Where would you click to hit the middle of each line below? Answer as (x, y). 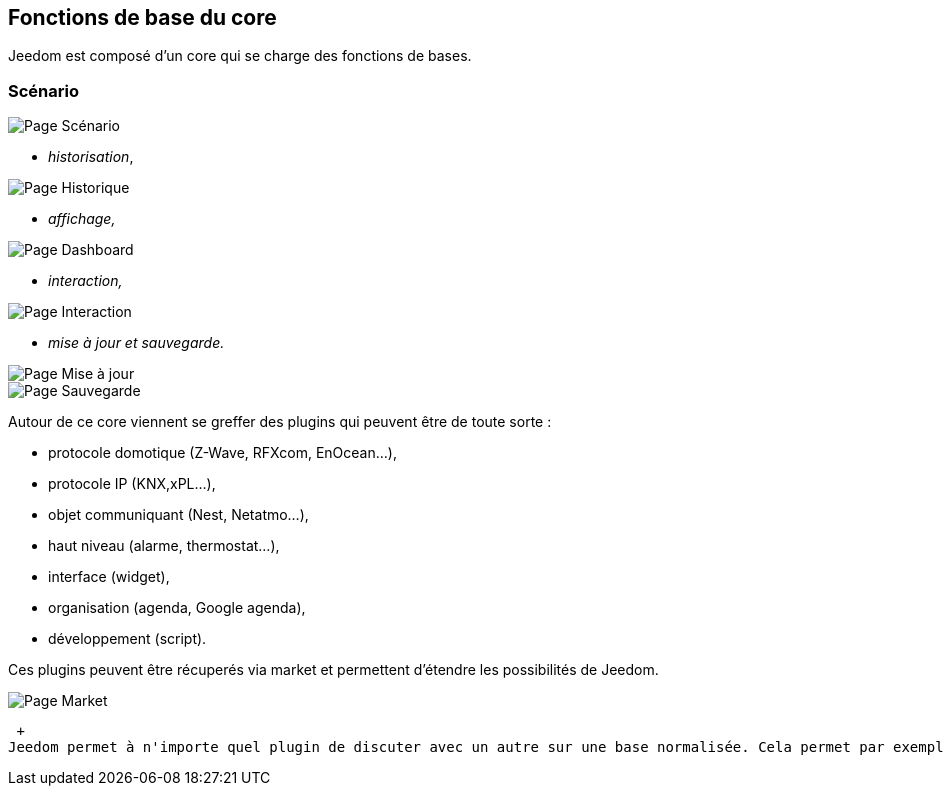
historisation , (91, 157)
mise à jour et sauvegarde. (136, 343)
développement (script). (127, 639)
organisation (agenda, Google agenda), (177, 608)
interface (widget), (109, 577)
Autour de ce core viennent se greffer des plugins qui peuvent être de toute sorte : (280, 422)
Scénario (43, 90)
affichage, (82, 219)
